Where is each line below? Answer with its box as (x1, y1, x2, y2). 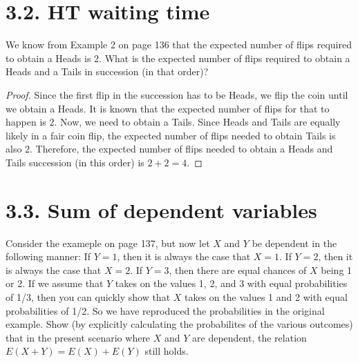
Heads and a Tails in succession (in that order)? (6, 64, 209, 79)
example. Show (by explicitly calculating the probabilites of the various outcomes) (6, 317, 353, 331)
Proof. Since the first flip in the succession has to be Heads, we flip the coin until (6, 87, 348, 101)
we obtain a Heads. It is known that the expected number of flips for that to (6, 101, 330, 115)
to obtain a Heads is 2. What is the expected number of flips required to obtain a (6, 50, 350, 65)
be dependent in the (252, 235, 337, 250)
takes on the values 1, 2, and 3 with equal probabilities (115, 276, 348, 291)
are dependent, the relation (192, 330, 307, 344)
